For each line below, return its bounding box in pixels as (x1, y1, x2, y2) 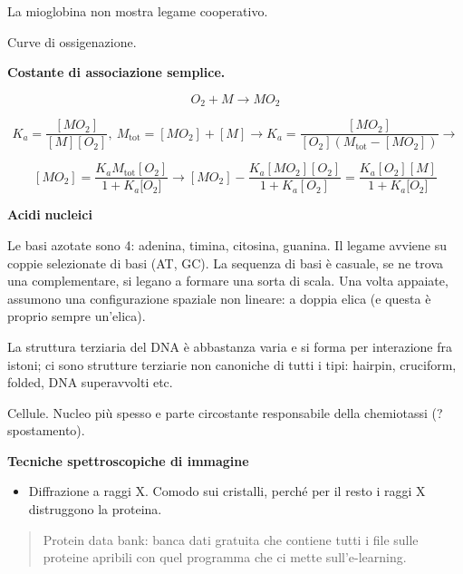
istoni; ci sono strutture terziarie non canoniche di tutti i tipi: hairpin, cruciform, (7, 355, 457, 374)
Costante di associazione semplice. (7, 63, 226, 82)
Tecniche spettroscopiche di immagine (7, 451, 249, 470)
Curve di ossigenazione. (7, 32, 137, 51)
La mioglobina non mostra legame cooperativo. (7, 2, 268, 20)
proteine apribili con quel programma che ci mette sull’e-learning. (43, 548, 407, 567)
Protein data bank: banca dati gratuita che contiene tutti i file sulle (43, 530, 419, 549)
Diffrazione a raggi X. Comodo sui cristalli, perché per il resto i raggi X (28, 482, 426, 501)
